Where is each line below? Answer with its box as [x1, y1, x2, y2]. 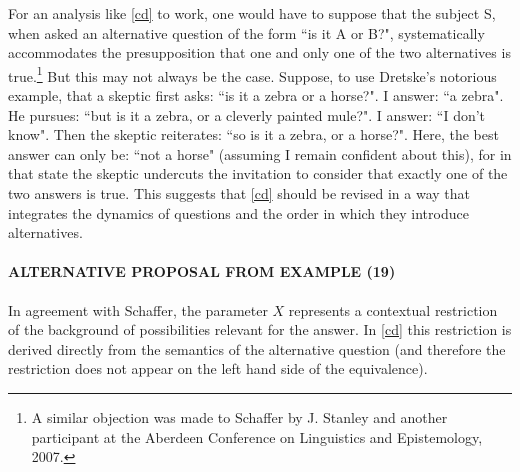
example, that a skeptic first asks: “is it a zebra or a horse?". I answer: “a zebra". [8, 85, 504, 106]
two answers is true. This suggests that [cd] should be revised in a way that [8, 183, 470, 203]
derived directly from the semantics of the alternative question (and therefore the [8, 338, 506, 359]
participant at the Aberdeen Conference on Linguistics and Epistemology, [31, 426, 483, 447]
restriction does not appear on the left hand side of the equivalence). [8, 358, 428, 379]
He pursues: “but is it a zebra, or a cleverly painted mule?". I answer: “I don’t [8, 104, 486, 125]
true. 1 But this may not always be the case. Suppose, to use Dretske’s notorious [8, 62, 497, 86]
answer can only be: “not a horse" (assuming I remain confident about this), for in [8, 143, 512, 164]
